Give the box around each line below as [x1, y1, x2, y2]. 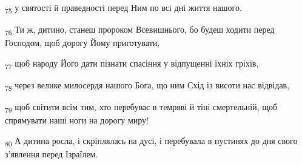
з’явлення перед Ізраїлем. [5, 147, 98, 160]
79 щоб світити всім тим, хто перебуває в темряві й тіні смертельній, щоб [5, 100, 278, 114]
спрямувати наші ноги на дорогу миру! [5, 114, 149, 126]
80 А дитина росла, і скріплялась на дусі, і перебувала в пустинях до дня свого [5, 134, 298, 148]
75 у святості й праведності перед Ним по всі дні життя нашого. [5, 1, 242, 15]
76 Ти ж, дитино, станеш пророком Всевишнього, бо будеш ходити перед [5, 23, 275, 37]
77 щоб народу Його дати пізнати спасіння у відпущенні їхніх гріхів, [5, 56, 259, 71]
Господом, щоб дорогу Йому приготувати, [5, 36, 160, 49]
